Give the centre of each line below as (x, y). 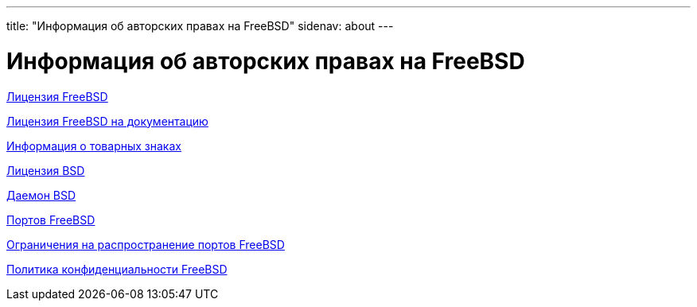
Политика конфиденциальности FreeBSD (117, 269)
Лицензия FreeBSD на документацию (107, 121)
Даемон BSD (41, 195)
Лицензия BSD (46, 170)
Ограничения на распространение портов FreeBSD (146, 244)
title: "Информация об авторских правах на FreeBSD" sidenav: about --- (200, 26)
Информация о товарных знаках (94, 146)
